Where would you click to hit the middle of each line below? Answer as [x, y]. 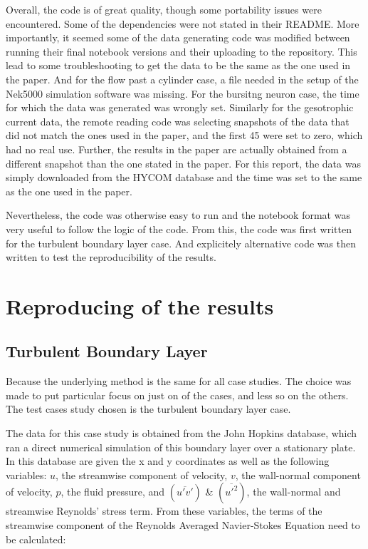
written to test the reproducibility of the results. [111, 257]
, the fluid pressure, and [113, 492]
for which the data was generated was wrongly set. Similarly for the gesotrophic [180, 107]
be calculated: [36, 539]
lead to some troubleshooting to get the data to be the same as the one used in [178, 65]
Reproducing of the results [140, 306]
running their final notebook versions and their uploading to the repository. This [182, 51]
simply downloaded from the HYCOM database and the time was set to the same [184, 177]
